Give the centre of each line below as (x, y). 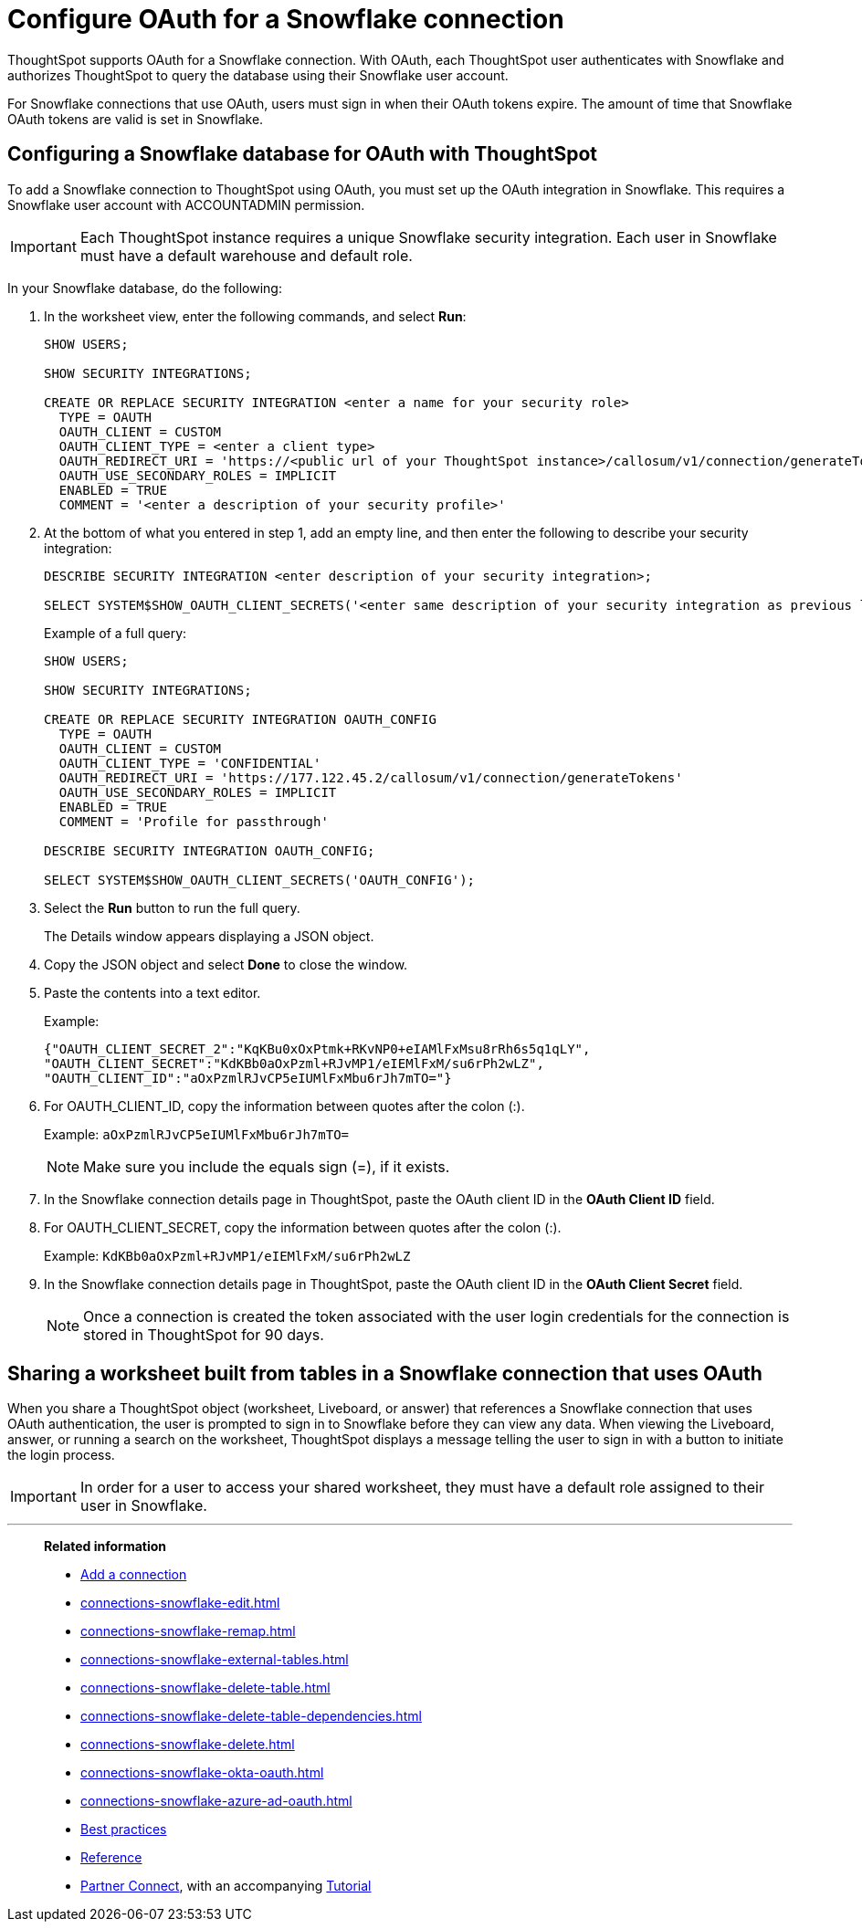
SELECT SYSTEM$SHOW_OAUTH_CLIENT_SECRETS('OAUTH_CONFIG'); (260, 880)
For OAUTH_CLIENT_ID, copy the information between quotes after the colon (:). (284, 1106)
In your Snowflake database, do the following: (145, 288)
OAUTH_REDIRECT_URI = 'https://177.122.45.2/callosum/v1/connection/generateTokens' (371, 777)
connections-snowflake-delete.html (188, 1745)
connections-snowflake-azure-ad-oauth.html (216, 1801)
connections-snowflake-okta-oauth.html (202, 1773)
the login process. (61, 1455)
